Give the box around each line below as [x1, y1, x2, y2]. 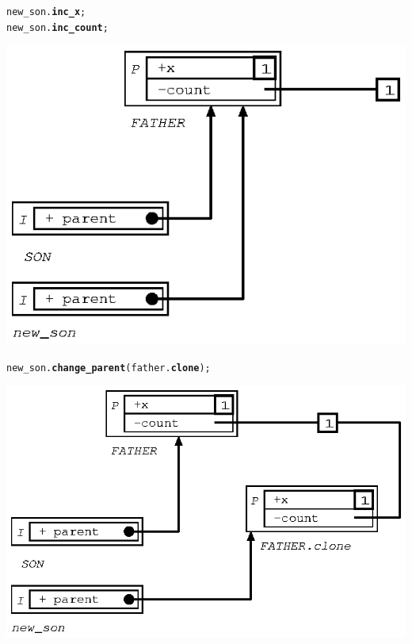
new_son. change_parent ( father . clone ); [6, 362, 211, 374]
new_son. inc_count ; [6, 21, 109, 33]
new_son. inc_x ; [6, 6, 86, 17]
